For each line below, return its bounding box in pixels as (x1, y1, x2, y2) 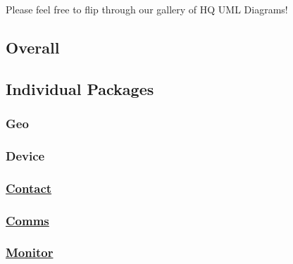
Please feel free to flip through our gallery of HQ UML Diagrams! (6, 2, 288, 16)
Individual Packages (6, 77, 154, 99)
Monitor (6, 244, 54, 261)
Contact (6, 179, 52, 196)
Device (6, 146, 45, 164)
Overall (6, 36, 60, 58)
